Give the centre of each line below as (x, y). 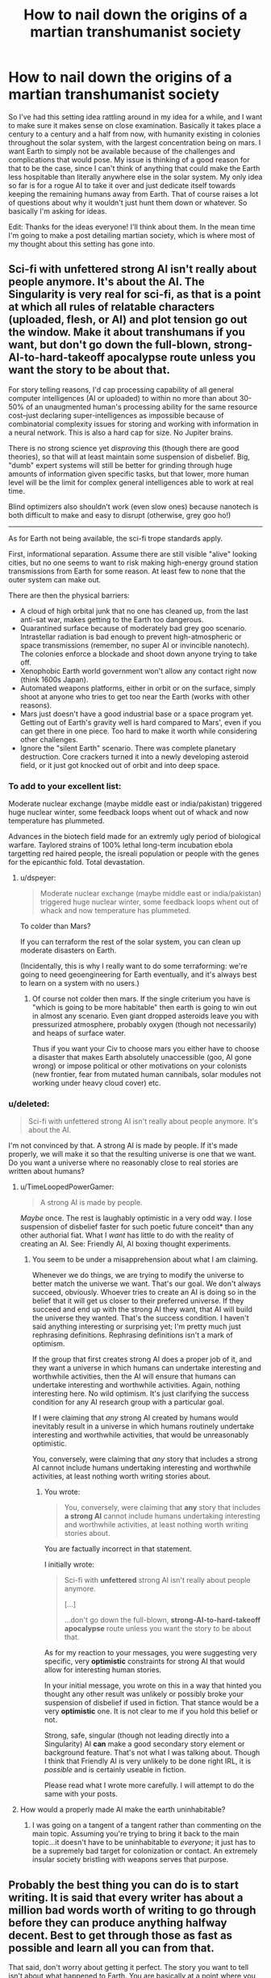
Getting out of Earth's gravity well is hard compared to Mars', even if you (141, 722)
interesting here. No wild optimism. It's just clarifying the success (141, 1394)
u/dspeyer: (38, 878)
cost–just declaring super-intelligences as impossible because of (116, 415)
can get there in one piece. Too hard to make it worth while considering (139, 731)
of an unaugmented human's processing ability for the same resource (142, 407)
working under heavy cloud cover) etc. (96, 1083)
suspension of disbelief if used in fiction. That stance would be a (152, 1703)
